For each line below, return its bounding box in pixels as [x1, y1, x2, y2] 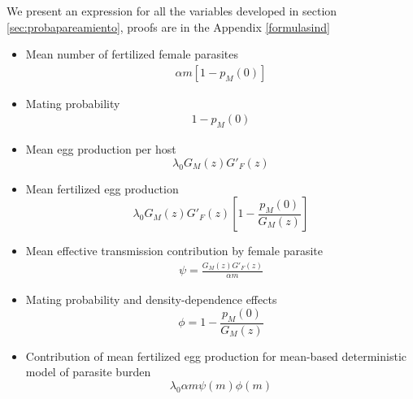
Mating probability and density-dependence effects [25, 291, 277, 308]
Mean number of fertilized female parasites [25, 46, 239, 63]
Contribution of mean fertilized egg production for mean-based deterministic [25, 347, 407, 364]
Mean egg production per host [25, 141, 176, 158]
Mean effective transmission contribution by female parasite [25, 242, 323, 259]
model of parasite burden [25, 363, 151, 380]
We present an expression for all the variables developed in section [7, 2, 337, 19]
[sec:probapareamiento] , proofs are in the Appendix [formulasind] [7, 18, 330, 35]
